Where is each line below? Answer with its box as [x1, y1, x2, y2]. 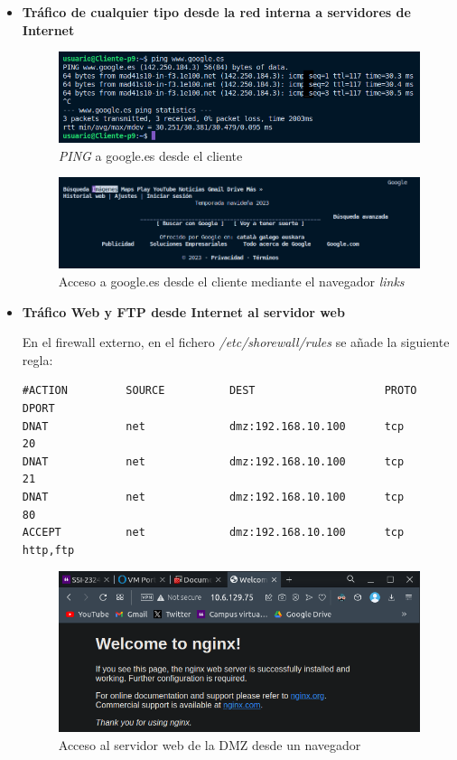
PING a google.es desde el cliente [58, 145, 243, 164]
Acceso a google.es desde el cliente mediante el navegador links [58, 272, 405, 291]
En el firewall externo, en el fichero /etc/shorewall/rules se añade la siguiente [22, 333, 450, 352]
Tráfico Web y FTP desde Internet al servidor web [22, 302, 345, 321]
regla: [22, 350, 53, 369]
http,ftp [22, 543, 75, 557]
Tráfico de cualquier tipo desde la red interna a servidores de [22, 3, 411, 21]
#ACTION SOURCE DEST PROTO [22, 384, 417, 398]
